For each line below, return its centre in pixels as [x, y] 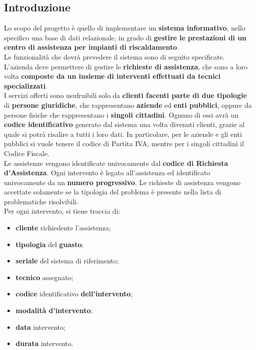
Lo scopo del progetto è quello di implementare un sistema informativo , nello [125, 28]
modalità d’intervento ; [54, 310]
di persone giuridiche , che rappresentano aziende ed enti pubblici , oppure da [128, 105]
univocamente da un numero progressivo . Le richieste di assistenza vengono [122, 182]
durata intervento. [44, 343]
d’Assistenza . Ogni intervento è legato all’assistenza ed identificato [107, 173]
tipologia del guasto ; [50, 244]
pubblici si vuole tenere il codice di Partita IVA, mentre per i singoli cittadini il [124, 143]
